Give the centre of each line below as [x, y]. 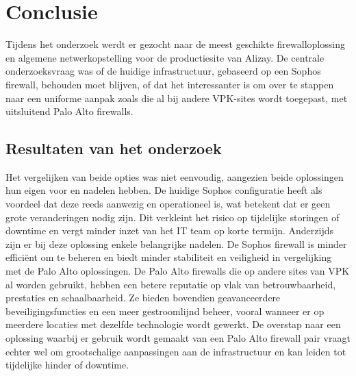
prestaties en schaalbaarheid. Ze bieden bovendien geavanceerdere [143, 298]
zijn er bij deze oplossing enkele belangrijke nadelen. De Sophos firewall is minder [176, 243]
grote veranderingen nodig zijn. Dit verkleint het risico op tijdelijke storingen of [173, 217]
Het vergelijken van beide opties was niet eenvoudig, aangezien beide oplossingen [175, 176]
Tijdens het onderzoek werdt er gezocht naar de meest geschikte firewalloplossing [175, 44]
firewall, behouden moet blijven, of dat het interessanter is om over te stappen [170, 84]
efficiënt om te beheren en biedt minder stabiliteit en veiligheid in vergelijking [169, 257]
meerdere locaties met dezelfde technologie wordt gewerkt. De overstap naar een [173, 324]
